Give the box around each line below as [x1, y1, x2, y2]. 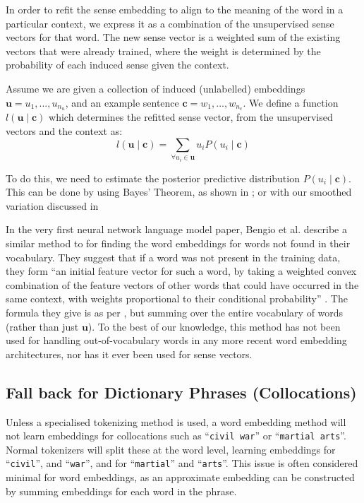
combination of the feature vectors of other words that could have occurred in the [6, 277, 359, 292]
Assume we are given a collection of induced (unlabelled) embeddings [6, 81, 305, 95]
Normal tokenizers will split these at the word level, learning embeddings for [6, 442, 336, 456]
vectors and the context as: [6, 124, 123, 138]
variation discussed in [6, 198, 99, 213]
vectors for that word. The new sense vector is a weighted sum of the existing [6, 30, 341, 45]
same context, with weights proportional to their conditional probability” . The [6, 291, 348, 306]
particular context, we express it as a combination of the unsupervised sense [6, 16, 334, 30]
